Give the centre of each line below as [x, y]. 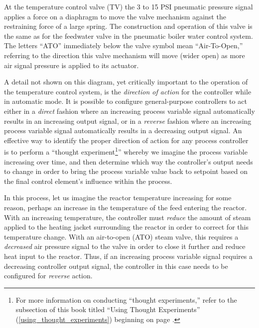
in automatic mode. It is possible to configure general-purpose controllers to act [126, 101]
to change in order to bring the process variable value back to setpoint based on [126, 171]
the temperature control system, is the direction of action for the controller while [128, 91]
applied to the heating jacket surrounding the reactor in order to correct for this [126, 227]
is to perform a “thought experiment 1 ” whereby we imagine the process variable [126, 151]
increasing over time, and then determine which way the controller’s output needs [129, 161]
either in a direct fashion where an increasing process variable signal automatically [129, 111]
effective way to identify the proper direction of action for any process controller [126, 140]
